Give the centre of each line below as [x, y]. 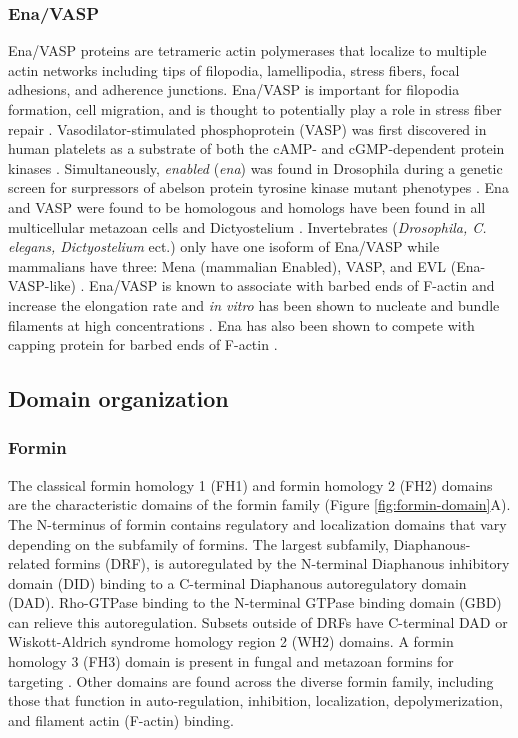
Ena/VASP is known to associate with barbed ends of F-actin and [292, 285]
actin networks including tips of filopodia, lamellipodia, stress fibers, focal [234, 69]
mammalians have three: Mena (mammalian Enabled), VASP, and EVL [227, 265]
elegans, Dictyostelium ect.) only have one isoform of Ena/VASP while [224, 246]
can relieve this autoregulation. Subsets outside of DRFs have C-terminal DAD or [258, 621]
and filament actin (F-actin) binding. [121, 719]
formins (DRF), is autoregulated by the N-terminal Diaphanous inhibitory [282, 563]
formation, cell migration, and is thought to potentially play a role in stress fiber [255, 109]
